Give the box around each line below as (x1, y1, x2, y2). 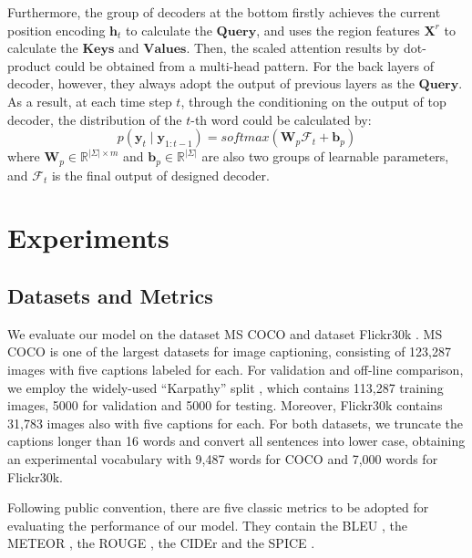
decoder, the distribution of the (7, 109, 182, 129)
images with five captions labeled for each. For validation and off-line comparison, (7, 359, 464, 378)
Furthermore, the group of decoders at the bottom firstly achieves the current (7, 3, 441, 21)
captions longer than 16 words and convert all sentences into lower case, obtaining (7, 431, 466, 450)
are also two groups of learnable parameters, (201, 147, 449, 166)
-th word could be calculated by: (190, 109, 372, 129)
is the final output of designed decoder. (51, 165, 270, 184)
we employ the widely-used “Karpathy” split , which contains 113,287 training (7, 377, 444, 397)
